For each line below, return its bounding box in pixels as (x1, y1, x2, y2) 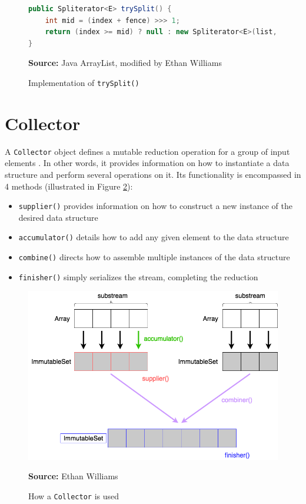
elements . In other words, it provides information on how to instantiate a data (5, 157, 290, 169)
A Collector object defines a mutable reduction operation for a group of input (5, 145, 290, 157)
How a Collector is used (28, 489, 119, 502)
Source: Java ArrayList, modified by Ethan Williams (28, 57, 222, 69)
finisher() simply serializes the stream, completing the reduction (18, 270, 258, 283)
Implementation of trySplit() (28, 76, 139, 88)
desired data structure (18, 211, 98, 223)
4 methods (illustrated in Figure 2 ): (5, 180, 133, 192)
